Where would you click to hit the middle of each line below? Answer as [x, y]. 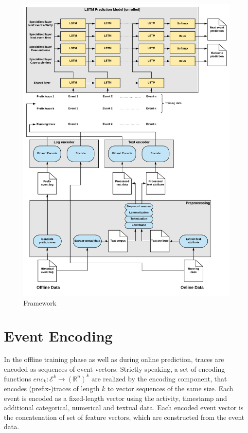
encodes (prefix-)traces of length [52, 388]
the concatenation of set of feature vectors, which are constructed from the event [124, 417]
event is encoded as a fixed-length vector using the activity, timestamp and [115, 398]
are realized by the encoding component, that [159, 378]
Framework [40, 302]
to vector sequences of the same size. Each [170, 388]
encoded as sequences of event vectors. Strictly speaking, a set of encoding [115, 369]
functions [18, 378]
